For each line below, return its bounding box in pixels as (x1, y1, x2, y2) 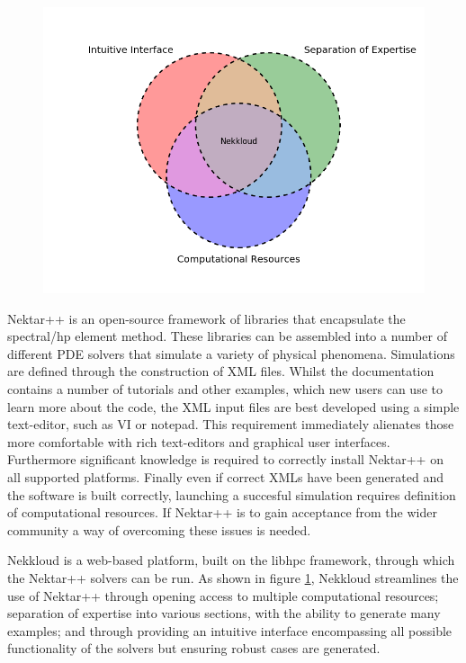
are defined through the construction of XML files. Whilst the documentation (7, 362, 435, 381)
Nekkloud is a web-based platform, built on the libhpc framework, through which (7, 551, 455, 569)
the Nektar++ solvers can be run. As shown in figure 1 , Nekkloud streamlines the (7, 568, 459, 587)
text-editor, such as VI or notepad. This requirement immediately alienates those (7, 415, 454, 434)
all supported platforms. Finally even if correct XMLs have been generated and (7, 467, 444, 486)
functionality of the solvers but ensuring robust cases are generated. (7, 639, 381, 658)
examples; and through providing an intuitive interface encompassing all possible (7, 621, 453, 640)
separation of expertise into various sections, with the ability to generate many (7, 604, 441, 623)
